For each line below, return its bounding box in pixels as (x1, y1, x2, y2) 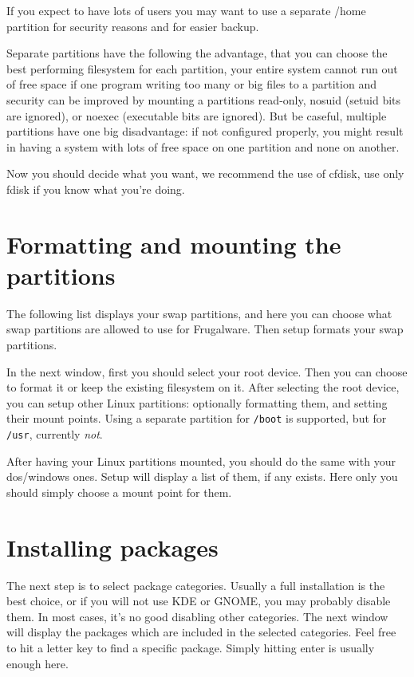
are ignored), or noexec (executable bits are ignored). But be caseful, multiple (6, 107, 387, 124)
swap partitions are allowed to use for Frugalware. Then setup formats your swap (6, 321, 404, 337)
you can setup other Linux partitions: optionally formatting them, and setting (6, 394, 388, 411)
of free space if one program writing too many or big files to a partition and (6, 76, 377, 92)
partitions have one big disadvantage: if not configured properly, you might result (6, 123, 404, 140)
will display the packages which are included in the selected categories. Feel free (6, 624, 396, 640)
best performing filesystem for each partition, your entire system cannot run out (6, 60, 398, 77)
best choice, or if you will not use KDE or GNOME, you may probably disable (6, 592, 391, 609)
